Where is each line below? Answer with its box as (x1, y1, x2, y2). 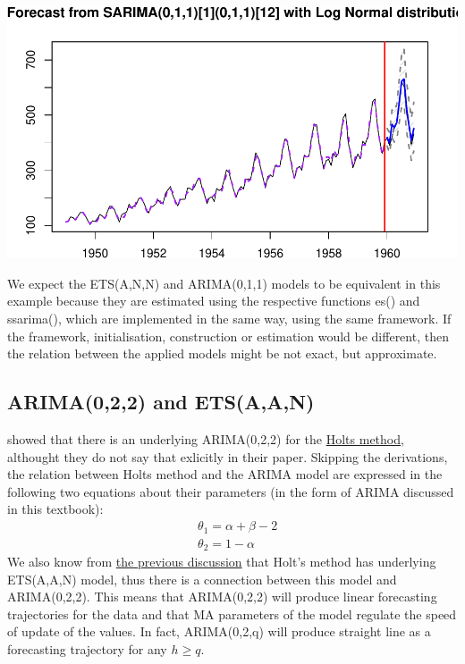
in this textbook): (7, 500, 104, 518)
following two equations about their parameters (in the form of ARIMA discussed (7, 482, 454, 500)
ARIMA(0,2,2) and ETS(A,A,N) (7, 388, 315, 416)
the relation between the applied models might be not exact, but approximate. (7, 344, 437, 363)
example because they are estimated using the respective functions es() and (7, 291, 420, 310)
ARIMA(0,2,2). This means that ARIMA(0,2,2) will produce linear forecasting (7, 587, 437, 606)
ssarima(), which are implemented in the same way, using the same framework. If (7, 309, 452, 328)
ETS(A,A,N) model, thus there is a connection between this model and (7, 569, 397, 588)
